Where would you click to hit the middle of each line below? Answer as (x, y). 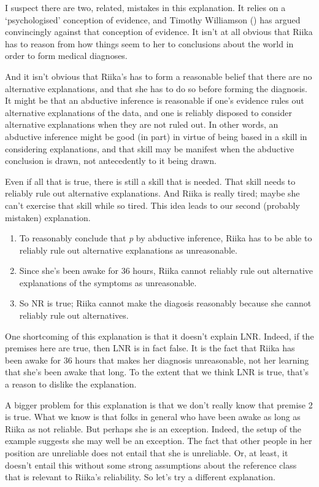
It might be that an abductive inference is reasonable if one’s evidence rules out (155, 100)
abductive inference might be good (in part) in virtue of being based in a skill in (156, 136)
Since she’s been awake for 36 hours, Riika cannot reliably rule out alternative (166, 271)
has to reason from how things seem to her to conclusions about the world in (149, 43)
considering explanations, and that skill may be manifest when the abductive (150, 148)
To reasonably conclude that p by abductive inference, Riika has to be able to (166, 238)
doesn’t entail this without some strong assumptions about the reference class (151, 465)
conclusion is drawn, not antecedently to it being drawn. (111, 161)
